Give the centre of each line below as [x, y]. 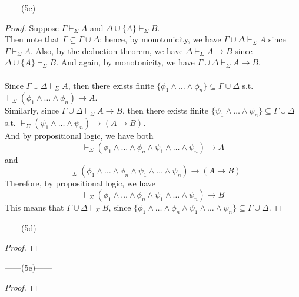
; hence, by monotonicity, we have [160, 39]
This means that [34, 207]
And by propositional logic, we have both [79, 136]
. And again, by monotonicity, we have [125, 62]
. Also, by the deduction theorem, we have [107, 50]
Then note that [32, 39]
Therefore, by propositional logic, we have [80, 183]
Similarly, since [32, 110]
